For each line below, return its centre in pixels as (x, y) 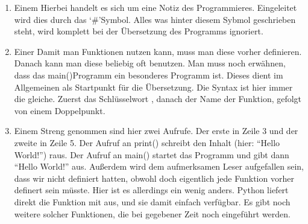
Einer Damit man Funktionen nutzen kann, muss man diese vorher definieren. (158, 51)
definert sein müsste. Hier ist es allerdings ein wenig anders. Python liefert (151, 190)
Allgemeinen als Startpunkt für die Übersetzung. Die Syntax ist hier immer (153, 87)
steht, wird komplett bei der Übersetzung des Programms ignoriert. (139, 31)
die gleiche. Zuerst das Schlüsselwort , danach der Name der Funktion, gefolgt (158, 99)
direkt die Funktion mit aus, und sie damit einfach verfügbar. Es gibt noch (152, 201)
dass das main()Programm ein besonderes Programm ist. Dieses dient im (149, 75)
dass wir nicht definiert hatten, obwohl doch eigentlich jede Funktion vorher (154, 178)
